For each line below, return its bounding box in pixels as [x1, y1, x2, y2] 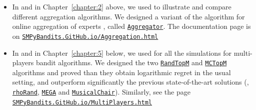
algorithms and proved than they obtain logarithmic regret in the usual [12, 67, 231, 77]
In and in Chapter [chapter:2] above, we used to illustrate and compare [12, 1, 231, 11]
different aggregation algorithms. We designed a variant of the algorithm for [12, 11, 245, 21]
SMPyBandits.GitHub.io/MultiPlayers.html [12, 99, 152, 106]
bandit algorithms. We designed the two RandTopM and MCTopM [35, 57, 227, 68]
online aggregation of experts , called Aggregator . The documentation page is [12, 21, 251, 31]
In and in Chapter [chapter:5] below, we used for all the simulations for [12, 47, 232, 58]
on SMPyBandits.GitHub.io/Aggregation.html [12, 30, 158, 41]
